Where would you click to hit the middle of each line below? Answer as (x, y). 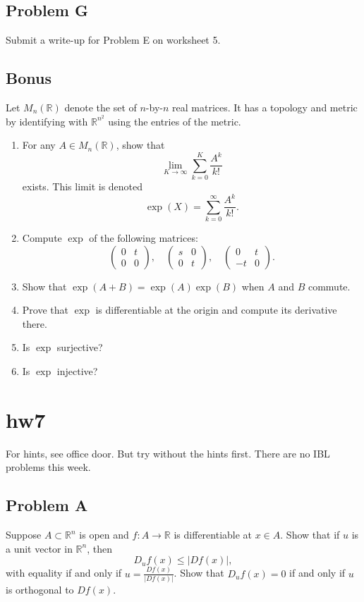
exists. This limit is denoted (83, 186)
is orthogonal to (40, 589)
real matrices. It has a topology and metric (265, 107)
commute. (329, 286)
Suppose (24, 535)
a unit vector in (39, 548)
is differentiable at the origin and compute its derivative (216, 310)
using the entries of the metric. (175, 121)
